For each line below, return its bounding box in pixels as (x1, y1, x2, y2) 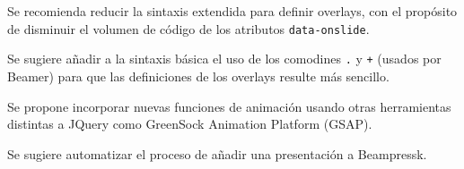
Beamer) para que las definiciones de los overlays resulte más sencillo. (7, 66, 390, 85)
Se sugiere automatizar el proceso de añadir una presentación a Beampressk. (7, 144, 427, 163)
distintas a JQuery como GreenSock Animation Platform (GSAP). (7, 114, 372, 133)
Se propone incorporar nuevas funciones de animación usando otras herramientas (7, 97, 451, 115)
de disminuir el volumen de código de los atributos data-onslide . (7, 19, 370, 38)
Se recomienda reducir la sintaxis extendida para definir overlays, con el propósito (7, 2, 458, 20)
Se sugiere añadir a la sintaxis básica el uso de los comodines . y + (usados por (7, 49, 442, 68)
